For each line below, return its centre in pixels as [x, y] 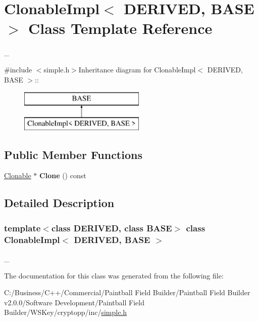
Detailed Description [59, 203]
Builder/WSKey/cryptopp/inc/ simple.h [66, 312]
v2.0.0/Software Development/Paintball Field [74, 302]
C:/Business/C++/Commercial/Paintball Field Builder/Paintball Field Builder [127, 292]
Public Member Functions [73, 154]
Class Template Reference [120, 28]
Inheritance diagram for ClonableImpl [137, 69]
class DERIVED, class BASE [112, 228]
